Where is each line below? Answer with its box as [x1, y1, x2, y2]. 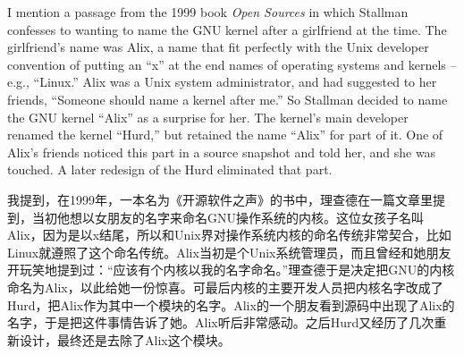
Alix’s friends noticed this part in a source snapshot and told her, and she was [7, 142, 436, 161]
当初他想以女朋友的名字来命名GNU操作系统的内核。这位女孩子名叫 [31, 207, 424, 226]
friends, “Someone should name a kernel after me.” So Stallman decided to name [7, 89, 448, 108]
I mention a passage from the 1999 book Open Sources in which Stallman [7, 3, 409, 21]
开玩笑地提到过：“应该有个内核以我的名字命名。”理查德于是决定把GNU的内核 [7, 260, 455, 279]
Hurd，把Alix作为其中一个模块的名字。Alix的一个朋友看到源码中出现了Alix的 [7, 295, 455, 314]
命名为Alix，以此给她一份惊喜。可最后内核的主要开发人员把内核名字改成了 [7, 277, 443, 296]
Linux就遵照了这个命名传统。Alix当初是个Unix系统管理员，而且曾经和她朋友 [7, 242, 451, 261]
